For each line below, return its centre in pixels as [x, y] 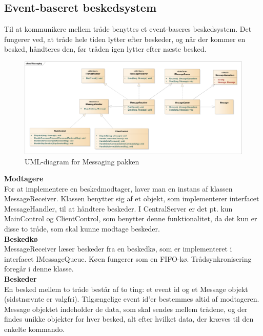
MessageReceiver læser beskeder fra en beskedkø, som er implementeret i [118, 249]
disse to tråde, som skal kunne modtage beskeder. [82, 229]
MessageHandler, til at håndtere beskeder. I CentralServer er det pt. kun [118, 208]
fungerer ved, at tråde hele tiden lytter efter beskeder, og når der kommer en [125, 39]
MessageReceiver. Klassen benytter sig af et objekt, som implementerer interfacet [132, 198]
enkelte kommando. [35, 329]
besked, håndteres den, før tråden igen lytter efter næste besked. [105, 49]
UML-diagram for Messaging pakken [82, 161]
